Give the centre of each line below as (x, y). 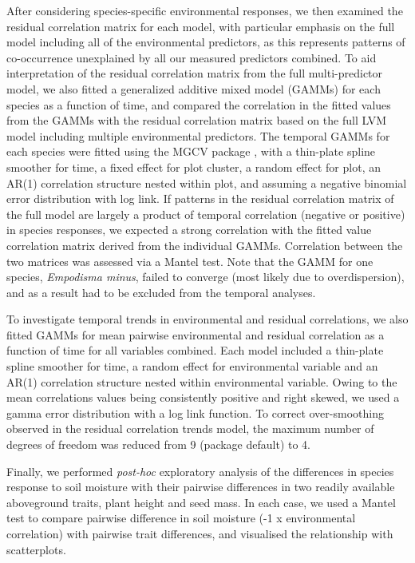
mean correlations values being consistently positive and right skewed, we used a (203, 397)
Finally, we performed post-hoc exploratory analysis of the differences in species (200, 471)
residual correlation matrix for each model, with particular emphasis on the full (201, 26)
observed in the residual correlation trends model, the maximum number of (190, 428)
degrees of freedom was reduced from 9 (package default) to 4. (158, 444)
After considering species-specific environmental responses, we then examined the (205, 10)
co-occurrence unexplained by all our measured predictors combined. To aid (192, 57)
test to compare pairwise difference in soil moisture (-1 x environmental (181, 518)
